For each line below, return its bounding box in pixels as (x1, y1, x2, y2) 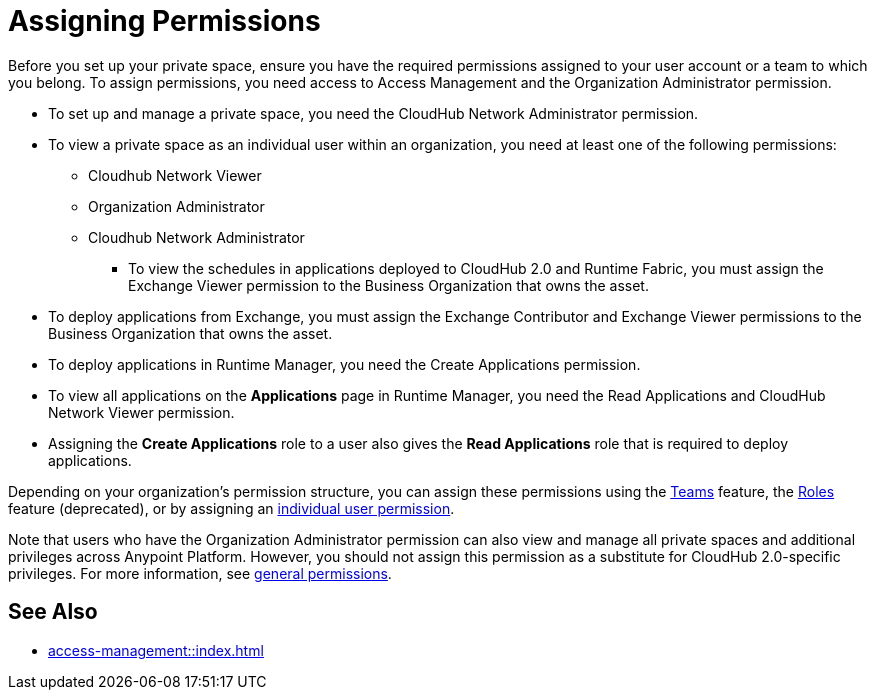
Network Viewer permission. (48, 403, 235, 421)
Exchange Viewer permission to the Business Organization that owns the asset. (128, 276, 649, 294)
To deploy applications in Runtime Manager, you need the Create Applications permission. (48, 355, 641, 373)
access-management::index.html (48, 641, 264, 659)
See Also (8, 599, 98, 625)
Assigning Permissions (8, 4, 321, 38)
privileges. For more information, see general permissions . (8, 564, 392, 582)
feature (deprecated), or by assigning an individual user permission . (8, 499, 455, 517)
